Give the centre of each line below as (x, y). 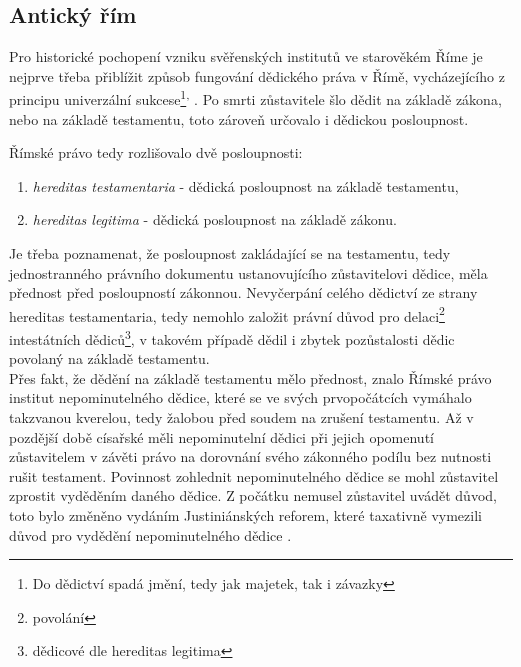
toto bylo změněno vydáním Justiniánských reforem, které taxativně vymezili (245, 515)
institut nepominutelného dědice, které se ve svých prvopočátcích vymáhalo (240, 397)
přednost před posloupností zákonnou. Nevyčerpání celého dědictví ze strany (243, 292)
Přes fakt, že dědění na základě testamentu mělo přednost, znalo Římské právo (250, 377)
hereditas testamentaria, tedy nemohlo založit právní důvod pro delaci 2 (227, 314)
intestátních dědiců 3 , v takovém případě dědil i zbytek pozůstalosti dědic (232, 337)
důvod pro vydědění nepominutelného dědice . (150, 534)
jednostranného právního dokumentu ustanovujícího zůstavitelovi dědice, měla (248, 272)
